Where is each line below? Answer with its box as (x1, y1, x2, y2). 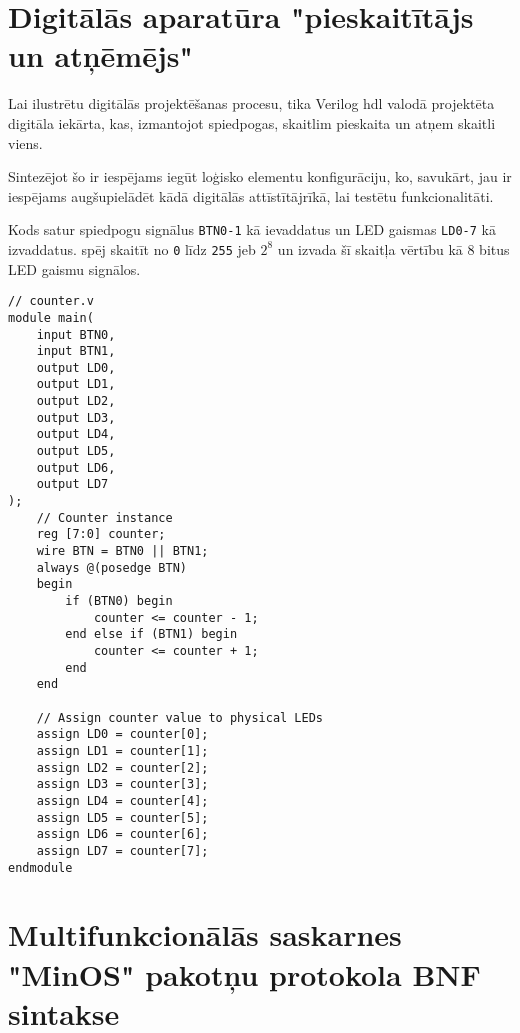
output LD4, (36, 427, 116, 442)
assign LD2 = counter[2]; (36, 760, 209, 775)
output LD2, (36, 394, 116, 409)
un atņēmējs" (8, 35, 193, 76)
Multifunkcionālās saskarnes (8, 914, 402, 955)
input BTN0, (36, 327, 116, 342)
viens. (8, 132, 43, 153)
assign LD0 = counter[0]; (36, 727, 209, 742)
